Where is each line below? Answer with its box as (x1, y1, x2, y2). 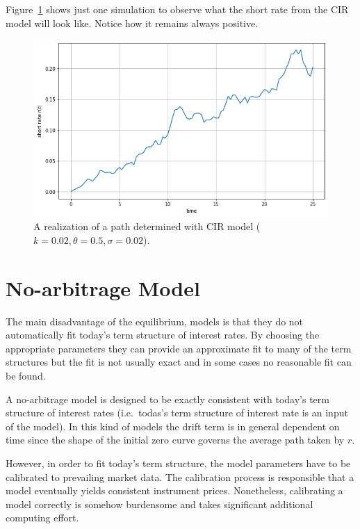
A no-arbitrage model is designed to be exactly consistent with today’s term (6, 391, 329, 406)
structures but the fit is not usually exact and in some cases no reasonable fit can (6, 355, 352, 369)
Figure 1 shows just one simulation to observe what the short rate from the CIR (6, 2, 349, 16)
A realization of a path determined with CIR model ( (33, 219, 261, 234)
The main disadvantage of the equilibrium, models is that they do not (6, 314, 304, 328)
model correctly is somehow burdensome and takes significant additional (6, 496, 313, 511)
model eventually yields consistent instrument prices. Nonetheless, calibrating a (6, 483, 343, 498)
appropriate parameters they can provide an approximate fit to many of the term (6, 341, 352, 355)
